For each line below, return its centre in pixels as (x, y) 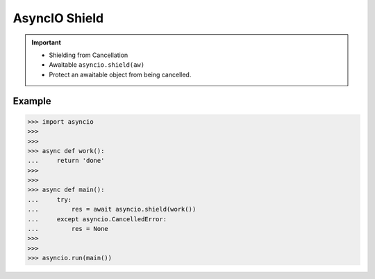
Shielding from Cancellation (89, 55)
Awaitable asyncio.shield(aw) (97, 65)
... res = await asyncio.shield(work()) (112, 209)
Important (47, 42)
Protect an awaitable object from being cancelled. (120, 74)
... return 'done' (66, 161)
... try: (50, 199)
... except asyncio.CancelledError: (97, 219)
